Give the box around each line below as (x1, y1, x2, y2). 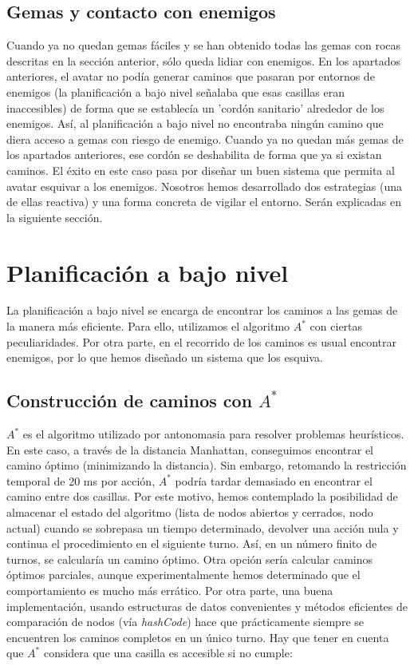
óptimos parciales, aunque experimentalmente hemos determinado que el (6, 566, 361, 583)
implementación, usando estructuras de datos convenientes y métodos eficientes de (6, 597, 408, 614)
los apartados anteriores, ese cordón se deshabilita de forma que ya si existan (6, 146, 382, 163)
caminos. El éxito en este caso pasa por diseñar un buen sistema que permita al (6, 161, 395, 178)
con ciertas (310, 318, 363, 335)
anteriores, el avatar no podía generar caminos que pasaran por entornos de (6, 68, 375, 85)
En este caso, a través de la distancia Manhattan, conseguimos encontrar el (6, 441, 374, 458)
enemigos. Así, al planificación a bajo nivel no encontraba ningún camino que (6, 115, 384, 132)
